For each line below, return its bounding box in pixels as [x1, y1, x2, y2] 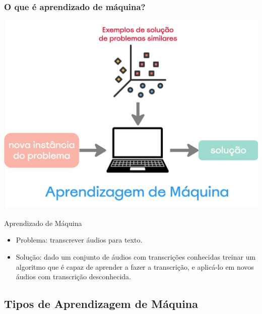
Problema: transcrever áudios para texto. [16, 234, 143, 245]
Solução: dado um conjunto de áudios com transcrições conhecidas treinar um [16, 252, 256, 262]
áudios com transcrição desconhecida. [16, 271, 131, 282]
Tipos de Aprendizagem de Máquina [4, 296, 198, 311]
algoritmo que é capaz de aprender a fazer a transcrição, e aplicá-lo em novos [16, 261, 254, 272]
